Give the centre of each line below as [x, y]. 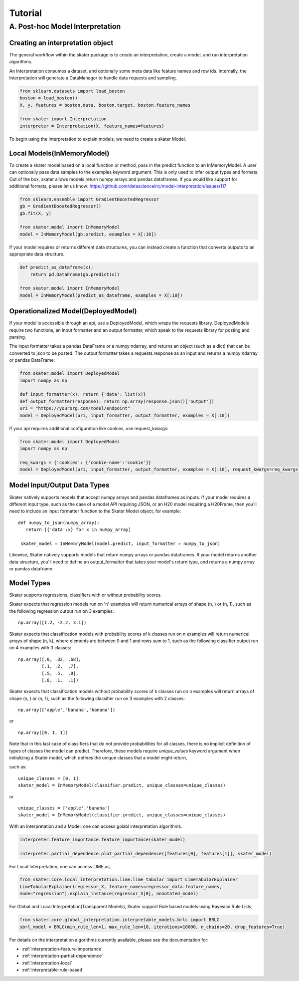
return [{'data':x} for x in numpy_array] [78, 530]
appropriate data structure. [37, 254]
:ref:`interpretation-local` [47, 963]
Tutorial [26, 13]
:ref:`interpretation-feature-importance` [62, 949]
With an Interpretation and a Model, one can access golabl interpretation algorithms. [96, 826]
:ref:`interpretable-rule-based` [53, 970]
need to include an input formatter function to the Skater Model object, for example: [95, 511]
